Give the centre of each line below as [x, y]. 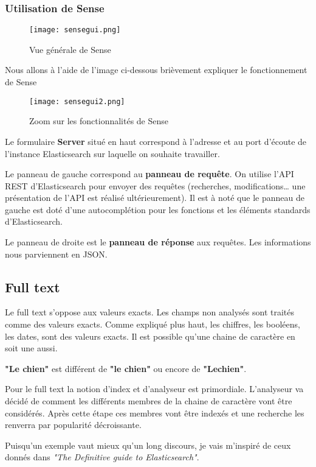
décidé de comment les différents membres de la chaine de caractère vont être [149, 401]
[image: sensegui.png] [75, 30]
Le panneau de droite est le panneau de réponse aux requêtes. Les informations [158, 242]
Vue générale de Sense [70, 49]
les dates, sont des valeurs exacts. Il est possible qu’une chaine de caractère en [150, 336]
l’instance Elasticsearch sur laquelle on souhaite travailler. [112, 153]
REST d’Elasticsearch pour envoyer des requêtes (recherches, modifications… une [155, 185]
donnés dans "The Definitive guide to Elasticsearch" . [102, 457]
